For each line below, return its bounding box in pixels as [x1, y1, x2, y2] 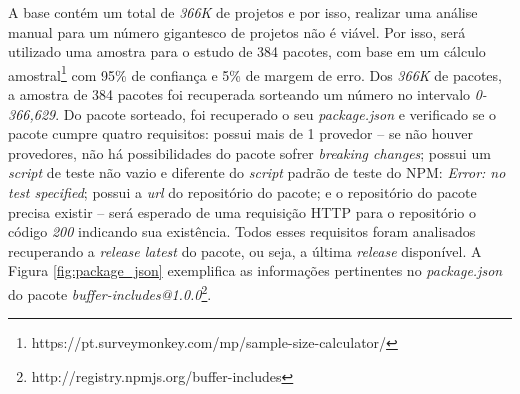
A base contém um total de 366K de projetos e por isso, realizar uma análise [8, 2, 478, 22]
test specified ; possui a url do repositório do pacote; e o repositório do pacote [8, 182, 477, 202]
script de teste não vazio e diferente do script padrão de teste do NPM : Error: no [8, 162, 506, 183]
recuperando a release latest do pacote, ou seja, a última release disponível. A [8, 240, 482, 261]
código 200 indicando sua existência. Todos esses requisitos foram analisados [8, 221, 476, 242]
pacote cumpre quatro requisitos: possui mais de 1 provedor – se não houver [8, 123, 474, 144]
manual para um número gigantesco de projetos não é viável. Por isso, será [8, 21, 466, 42]
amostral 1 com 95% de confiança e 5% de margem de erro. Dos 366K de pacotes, [8, 61, 502, 85]
